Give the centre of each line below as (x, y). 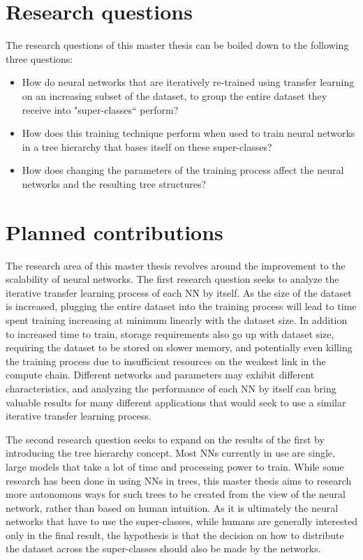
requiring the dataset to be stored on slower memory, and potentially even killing (179, 347)
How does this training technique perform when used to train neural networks (188, 133)
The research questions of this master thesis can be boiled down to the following (177, 45)
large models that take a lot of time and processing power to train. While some (175, 466)
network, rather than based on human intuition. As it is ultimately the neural (172, 507)
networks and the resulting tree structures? (114, 183)
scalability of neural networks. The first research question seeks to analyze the (172, 279)
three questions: (39, 58)
